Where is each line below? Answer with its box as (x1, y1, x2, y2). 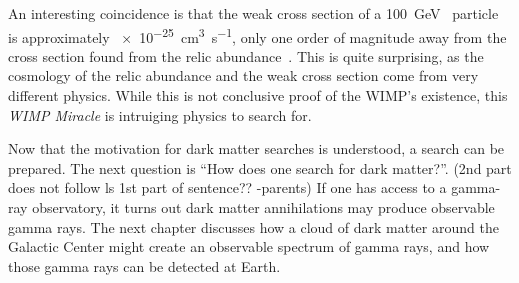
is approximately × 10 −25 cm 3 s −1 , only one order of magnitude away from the (8, 23, 507, 47)
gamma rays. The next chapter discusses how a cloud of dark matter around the (8, 216, 499, 237)
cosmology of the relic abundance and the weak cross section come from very (8, 65, 479, 86)
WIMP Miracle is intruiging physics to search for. (8, 104, 312, 125)
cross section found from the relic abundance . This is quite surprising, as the (8, 45, 484, 66)
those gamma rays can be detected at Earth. (8, 255, 281, 276)
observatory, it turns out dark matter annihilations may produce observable (32, 197, 495, 217)
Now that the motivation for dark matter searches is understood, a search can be (8, 138, 505, 159)
